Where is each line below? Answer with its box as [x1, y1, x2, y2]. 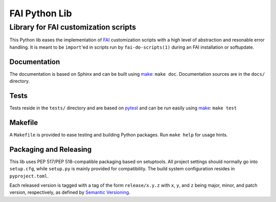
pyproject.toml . [9, 173, 49, 179]
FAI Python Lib [9, 8, 72, 19]
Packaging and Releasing [9, 145, 92, 153]
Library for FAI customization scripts [9, 23, 136, 32]
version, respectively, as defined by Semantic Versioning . [9, 189, 130, 195]
